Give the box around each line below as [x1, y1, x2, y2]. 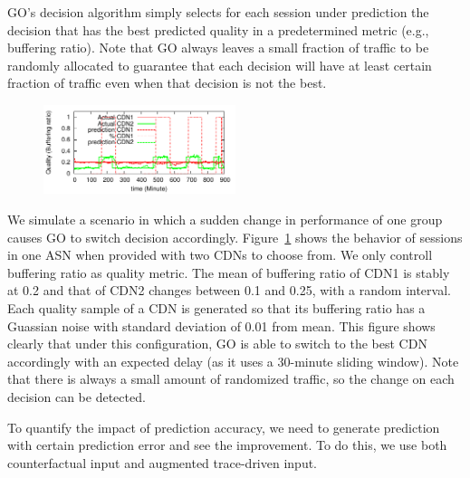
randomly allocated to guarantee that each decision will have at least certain [7, 55, 432, 74]
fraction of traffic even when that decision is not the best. [7, 73, 327, 92]
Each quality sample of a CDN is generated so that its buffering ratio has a [7, 298, 426, 317]
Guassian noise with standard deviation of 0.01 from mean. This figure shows [7, 316, 436, 335]
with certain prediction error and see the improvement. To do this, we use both [7, 435, 447, 454]
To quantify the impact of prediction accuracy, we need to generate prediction [7, 417, 440, 436]
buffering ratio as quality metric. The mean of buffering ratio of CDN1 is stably [7, 263, 450, 282]
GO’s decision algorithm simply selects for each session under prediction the [7, 3, 429, 21]
